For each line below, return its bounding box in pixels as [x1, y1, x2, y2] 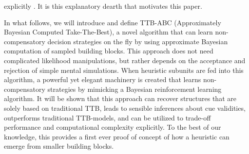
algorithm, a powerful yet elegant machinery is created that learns [4, 74, 201, 85]
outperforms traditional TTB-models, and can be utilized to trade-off [4, 112, 211, 122]
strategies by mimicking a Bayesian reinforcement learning [47, 84, 222, 94]
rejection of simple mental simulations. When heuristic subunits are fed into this [4, 65, 244, 75]
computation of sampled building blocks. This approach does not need [4, 46, 213, 56]
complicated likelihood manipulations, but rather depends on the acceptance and [4, 55, 246, 65]
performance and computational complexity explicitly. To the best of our [4, 122, 221, 132]
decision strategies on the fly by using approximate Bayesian [47, 36, 228, 46]
